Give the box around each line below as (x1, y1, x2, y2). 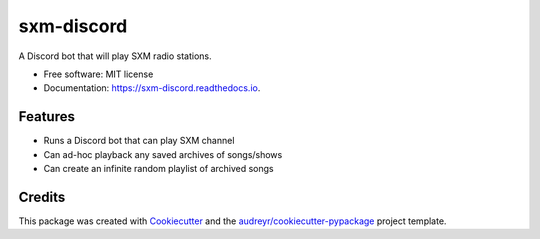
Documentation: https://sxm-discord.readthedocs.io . (43, 82, 261, 94)
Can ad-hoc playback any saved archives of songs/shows (43, 148, 283, 160)
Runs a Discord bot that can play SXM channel (43, 135, 235, 147)
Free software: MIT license (43, 68, 154, 80)
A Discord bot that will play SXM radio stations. (18, 50, 212, 62)
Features (18, 108, 75, 125)
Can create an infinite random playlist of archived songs (43, 163, 274, 175)
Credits (18, 188, 66, 205)
